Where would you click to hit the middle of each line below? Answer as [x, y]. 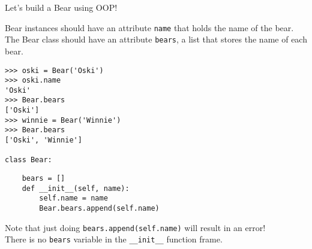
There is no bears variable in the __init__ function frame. [114, 239]
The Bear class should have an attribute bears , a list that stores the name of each [156, 39]
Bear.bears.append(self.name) [99, 209]
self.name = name [73, 198]
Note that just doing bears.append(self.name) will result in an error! [135, 227]
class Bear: [28, 160]
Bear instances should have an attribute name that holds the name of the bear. [149, 27]
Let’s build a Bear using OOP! [61, 7]
